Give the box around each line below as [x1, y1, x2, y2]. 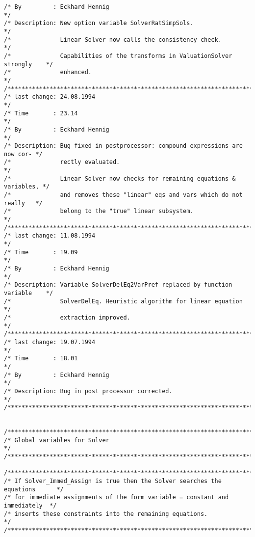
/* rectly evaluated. [4, 159, 120, 166]
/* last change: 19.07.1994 [4, 338, 96, 346]
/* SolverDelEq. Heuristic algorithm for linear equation [4, 297, 243, 305]
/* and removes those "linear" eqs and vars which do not [4, 191, 243, 199]
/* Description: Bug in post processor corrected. [4, 387, 173, 395]
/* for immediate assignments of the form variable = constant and [4, 494, 229, 501]
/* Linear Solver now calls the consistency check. [4, 36, 222, 43]
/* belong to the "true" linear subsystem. [4, 208, 194, 215]
